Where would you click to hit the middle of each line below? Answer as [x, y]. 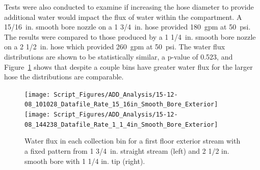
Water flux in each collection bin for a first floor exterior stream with [133, 141]
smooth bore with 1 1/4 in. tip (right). [85, 161]
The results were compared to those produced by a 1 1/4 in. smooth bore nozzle [130, 36]
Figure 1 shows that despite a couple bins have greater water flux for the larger [128, 66]
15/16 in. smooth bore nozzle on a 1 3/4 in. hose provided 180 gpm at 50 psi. [127, 27]
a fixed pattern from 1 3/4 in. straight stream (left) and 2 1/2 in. [127, 150]
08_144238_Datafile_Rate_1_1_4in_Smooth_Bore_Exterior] [121, 124]
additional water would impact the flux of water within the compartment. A [123, 17]
